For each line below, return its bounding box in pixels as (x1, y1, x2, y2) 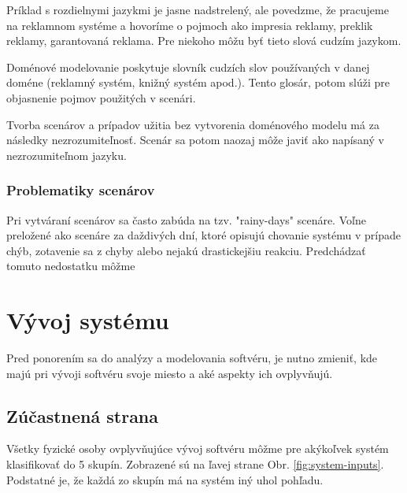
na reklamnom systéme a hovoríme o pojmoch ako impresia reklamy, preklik (6, 17, 373, 33)
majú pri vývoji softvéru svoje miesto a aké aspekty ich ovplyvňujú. (6, 365, 333, 381)
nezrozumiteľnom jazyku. (6, 146, 127, 163)
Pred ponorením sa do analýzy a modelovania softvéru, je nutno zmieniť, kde (6, 350, 378, 366)
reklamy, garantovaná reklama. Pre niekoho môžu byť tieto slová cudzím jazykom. (6, 32, 401, 49)
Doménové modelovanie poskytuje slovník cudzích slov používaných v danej (6, 58, 370, 75)
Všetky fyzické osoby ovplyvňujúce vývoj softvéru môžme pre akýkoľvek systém (6, 440, 389, 457)
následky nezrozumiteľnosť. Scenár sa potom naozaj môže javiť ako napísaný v (6, 132, 384, 148)
